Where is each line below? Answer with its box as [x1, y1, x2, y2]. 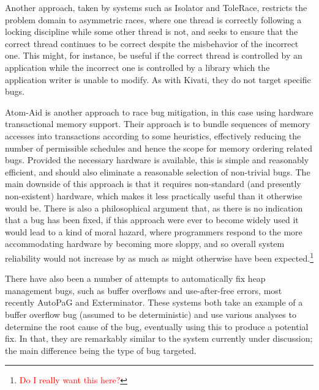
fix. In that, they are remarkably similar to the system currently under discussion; [5, 332, 313, 345]
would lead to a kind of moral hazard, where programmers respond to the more [5, 225, 302, 238]
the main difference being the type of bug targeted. [5, 344, 197, 356]
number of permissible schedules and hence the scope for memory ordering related [5, 141, 312, 154]
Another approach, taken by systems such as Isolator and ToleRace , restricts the [5, 1, 307, 13]
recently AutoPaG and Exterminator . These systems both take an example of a [5, 296, 303, 309]
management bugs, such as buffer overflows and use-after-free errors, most [5, 284, 282, 296]
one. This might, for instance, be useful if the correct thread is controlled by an [5, 49, 302, 62]
